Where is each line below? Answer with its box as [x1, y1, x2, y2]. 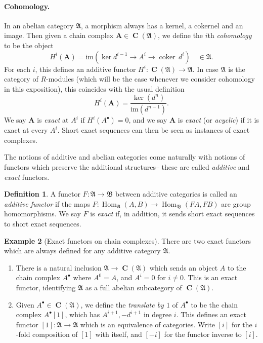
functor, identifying [16, 282, 76, 292]
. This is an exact [183, 272, 238, 283]
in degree [143, 309, 172, 320]
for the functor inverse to [164, 329, 242, 339]
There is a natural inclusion [16, 262, 102, 273]
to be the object [4, 40, 54, 50]
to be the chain [191, 299, 238, 310]
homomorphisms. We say [4, 208, 81, 219]
